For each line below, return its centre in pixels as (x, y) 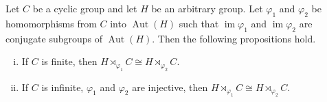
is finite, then (69, 61)
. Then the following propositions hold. (234, 38)
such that (199, 23)
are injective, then (170, 87)
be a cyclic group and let (85, 8)
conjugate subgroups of (54, 38)
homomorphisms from (51, 23)
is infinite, (63, 87)
